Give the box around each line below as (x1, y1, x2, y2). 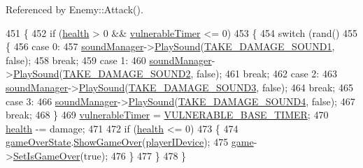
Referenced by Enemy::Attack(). (6, 2, 143, 16)
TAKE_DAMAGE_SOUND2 (62, 66, 191, 81)
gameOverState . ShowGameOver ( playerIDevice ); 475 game (6, 135, 254, 149)
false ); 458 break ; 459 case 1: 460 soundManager (6, 52, 212, 67)
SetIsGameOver (13, 148, 80, 162)
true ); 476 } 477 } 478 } (83, 148, 187, 162)
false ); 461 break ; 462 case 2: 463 (197, 66, 337, 81)
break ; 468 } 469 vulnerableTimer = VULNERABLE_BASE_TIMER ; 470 (6, 107, 329, 122)
